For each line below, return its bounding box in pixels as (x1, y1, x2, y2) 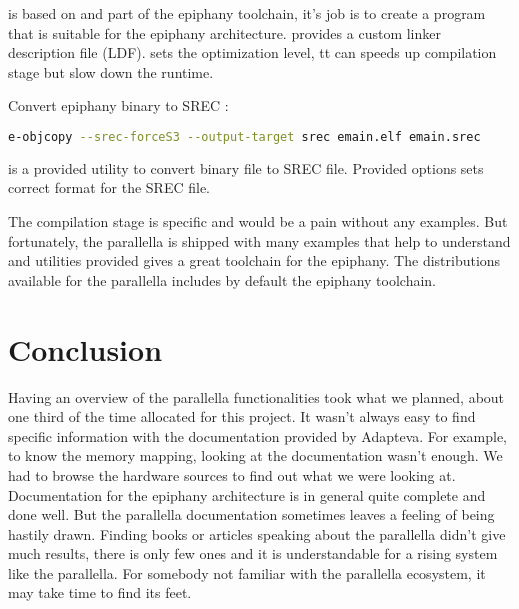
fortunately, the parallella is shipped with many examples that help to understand (8, 230, 511, 251)
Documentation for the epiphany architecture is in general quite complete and (8, 484, 486, 505)
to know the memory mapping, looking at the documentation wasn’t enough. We (8, 445, 503, 466)
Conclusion (8, 328, 163, 369)
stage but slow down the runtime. (8, 61, 214, 82)
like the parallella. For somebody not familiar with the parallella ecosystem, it (8, 562, 486, 583)
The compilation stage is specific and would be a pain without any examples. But (8, 211, 508, 232)
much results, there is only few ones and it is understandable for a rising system (8, 543, 498, 564)
